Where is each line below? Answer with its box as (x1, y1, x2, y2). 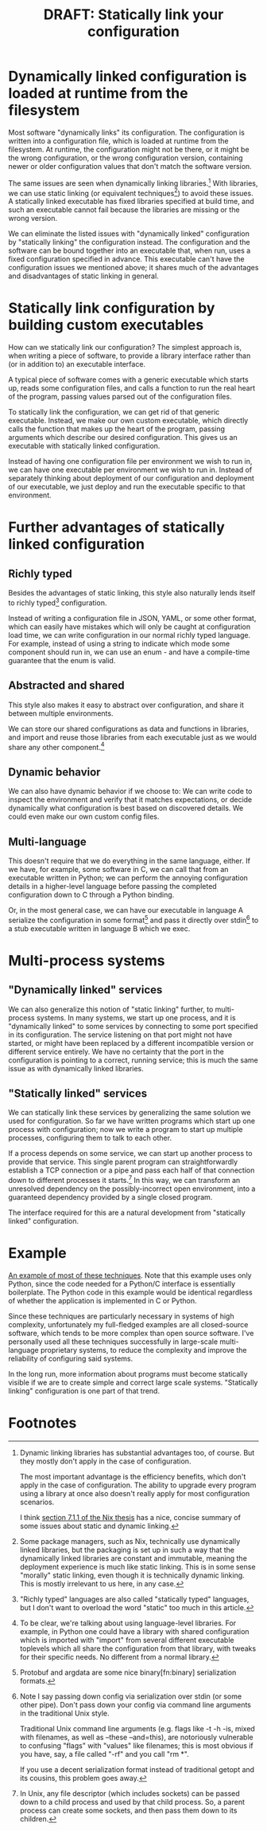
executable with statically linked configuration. (8, 441, 161, 451)
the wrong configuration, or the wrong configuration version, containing (8, 153, 244, 163)
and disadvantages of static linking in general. (8, 271, 159, 281)
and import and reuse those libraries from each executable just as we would (8, 732, 257, 742)
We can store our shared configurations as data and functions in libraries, (8, 724, 249, 733)
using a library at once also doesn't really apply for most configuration (19, 1488, 250, 1498)
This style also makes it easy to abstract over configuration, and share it (8, 700, 244, 709)
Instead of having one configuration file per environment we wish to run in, (8, 457, 253, 466)
